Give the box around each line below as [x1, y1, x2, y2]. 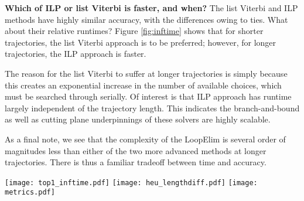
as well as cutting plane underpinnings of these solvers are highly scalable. [5, 113, 271, 125]
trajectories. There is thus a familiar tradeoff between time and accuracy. [5, 156, 267, 168]
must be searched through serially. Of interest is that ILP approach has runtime [5, 90, 292, 103]
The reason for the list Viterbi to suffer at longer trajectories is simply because [5, 67, 288, 79]
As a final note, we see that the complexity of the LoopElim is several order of [5, 132, 286, 145]
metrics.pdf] [5, 188, 55, 197]
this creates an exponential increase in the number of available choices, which [5, 79, 282, 91]
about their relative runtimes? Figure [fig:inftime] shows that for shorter [5, 25, 264, 37]
